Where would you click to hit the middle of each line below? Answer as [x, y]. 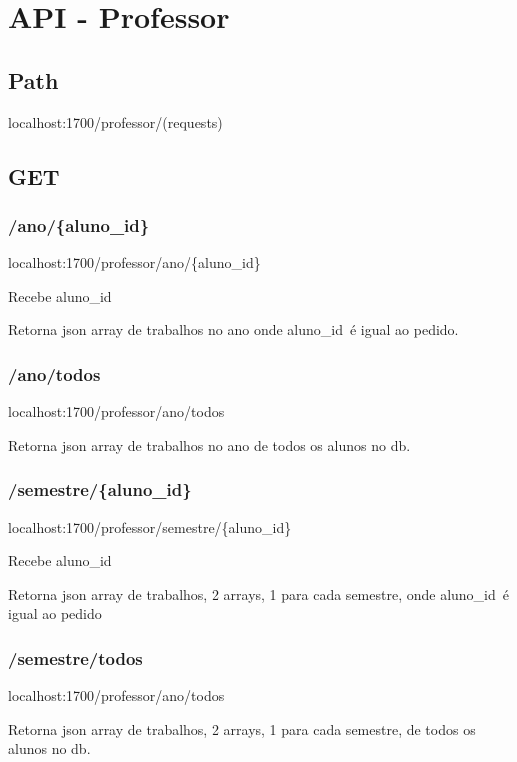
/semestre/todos [75, 657]
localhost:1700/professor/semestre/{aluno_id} [150, 526]
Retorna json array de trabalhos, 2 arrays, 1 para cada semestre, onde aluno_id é [259, 593]
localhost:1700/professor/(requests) [115, 121]
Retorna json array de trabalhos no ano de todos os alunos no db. [209, 444]
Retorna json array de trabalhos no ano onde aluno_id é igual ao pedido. [233, 329]
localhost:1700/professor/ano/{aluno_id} [134, 262]
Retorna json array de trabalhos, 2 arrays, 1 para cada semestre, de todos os [242, 728]
